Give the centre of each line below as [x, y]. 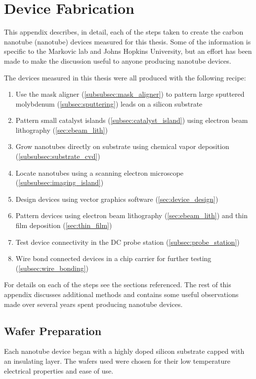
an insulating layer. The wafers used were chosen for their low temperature [117, 360]
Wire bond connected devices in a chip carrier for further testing [113, 258]
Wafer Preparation [53, 330]
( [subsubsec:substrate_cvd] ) [58, 156]
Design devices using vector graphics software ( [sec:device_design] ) [117, 199]
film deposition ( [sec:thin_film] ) [64, 225]
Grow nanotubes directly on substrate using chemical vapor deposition [122, 146]
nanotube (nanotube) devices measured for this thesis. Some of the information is [128, 41]
